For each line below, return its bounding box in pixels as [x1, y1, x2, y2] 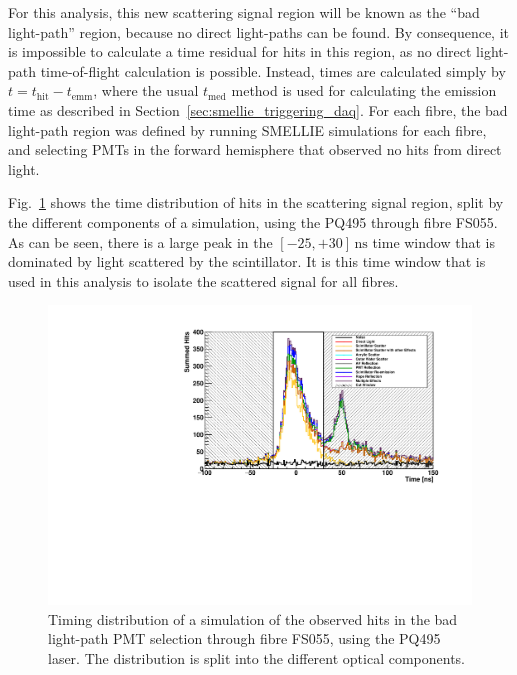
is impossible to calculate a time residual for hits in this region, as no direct [8, 41, 472, 62]
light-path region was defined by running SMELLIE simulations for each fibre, [8, 119, 487, 140]
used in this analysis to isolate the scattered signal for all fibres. [8, 270, 399, 291]
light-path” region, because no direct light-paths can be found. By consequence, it [8, 21, 510, 42]
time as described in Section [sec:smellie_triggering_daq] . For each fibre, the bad [8, 99, 508, 120]
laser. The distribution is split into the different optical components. [48, 647, 466, 668]
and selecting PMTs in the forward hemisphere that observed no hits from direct [8, 139, 502, 160]
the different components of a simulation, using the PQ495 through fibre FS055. [8, 211, 498, 232]
